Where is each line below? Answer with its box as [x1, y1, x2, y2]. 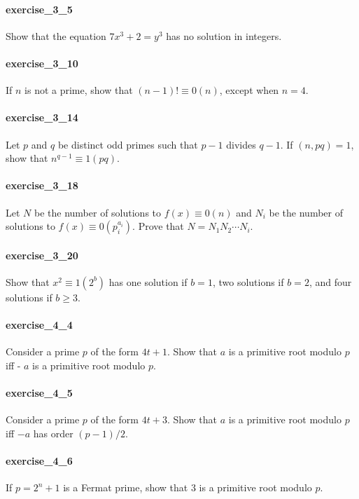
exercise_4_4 [6, 317, 73, 332]
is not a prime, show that [24, 83, 133, 97]
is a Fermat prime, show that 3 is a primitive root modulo [63, 480, 312, 495]
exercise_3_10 [6, 55, 78, 70]
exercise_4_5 [6, 385, 73, 400]
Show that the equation [6, 28, 106, 43]
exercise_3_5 [6, 1, 73, 16]
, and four [309, 274, 352, 289]
